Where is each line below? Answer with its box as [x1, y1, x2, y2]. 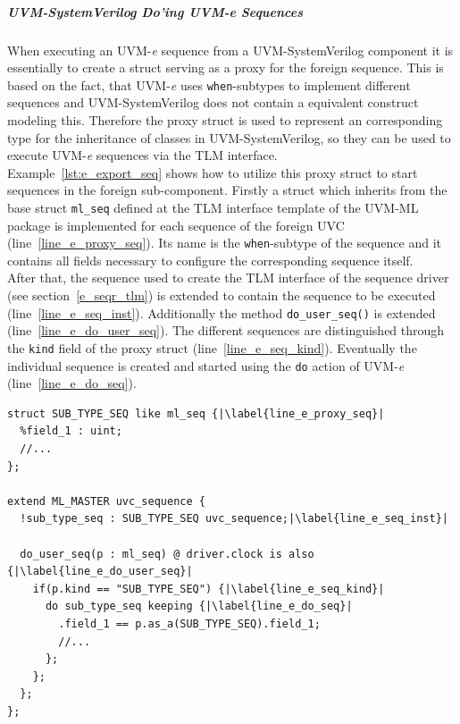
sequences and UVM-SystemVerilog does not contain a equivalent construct [7, 93, 419, 112]
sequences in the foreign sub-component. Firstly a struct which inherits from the [7, 181, 447, 199]
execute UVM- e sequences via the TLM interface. [7, 146, 278, 164]
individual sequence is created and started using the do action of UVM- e [7, 356, 405, 375]
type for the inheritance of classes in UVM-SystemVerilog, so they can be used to [7, 128, 451, 147]
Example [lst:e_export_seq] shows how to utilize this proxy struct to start [7, 163, 418, 181]
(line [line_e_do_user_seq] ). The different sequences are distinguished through [7, 321, 445, 340]
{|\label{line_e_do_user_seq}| [7, 565, 193, 578]
